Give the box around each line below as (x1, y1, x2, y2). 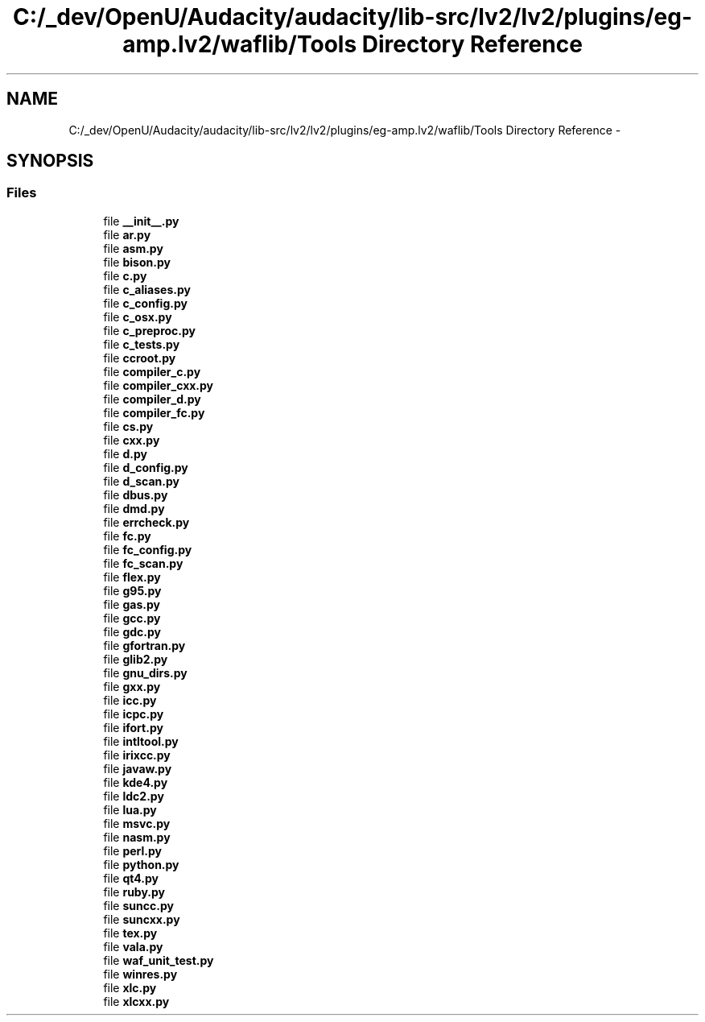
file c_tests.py (103, 337, 180, 351)
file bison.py (103, 254, 171, 269)
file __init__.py (103, 213, 179, 228)
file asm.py (103, 241, 163, 255)
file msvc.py (103, 816, 171, 830)
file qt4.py (103, 871, 159, 885)
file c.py (103, 268, 147, 283)
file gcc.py (103, 610, 161, 625)
